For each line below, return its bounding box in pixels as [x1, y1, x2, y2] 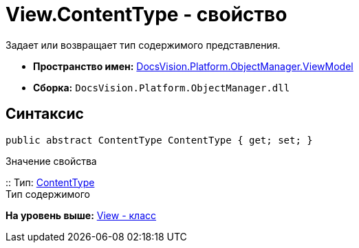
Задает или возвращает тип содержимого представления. [6, 38, 281, 51]
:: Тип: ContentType [6, 176, 95, 188]
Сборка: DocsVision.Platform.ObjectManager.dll [33, 81, 290, 93]
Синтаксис [6, 105, 84, 123]
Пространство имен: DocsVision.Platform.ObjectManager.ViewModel [33, 60, 353, 72]
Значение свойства [6, 155, 97, 167]
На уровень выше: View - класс [6, 209, 157, 221]
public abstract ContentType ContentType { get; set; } [6, 134, 313, 146]
